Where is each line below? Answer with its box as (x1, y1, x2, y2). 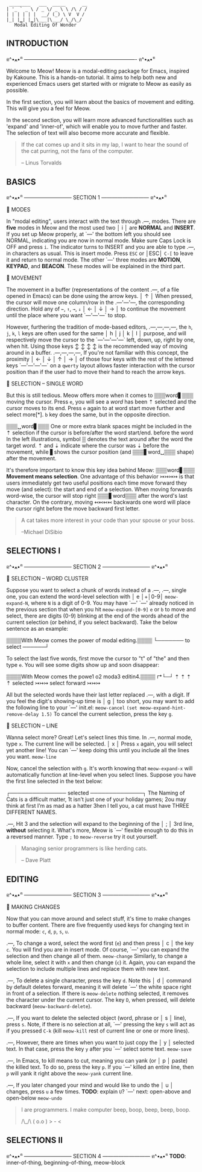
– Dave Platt (21, 857, 51, 864)
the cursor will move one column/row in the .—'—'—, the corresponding (6, 298, 185, 306)
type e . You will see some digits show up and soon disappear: (6, 662, 160, 669)
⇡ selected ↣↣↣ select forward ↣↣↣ (6, 680, 101, 687)
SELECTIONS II (6, 1135, 63, 1145)
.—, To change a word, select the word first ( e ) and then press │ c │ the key (6, 939, 194, 947)
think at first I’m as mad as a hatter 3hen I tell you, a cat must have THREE (6, 802, 190, 810)
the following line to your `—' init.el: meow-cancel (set (6, 704, 137, 711)
